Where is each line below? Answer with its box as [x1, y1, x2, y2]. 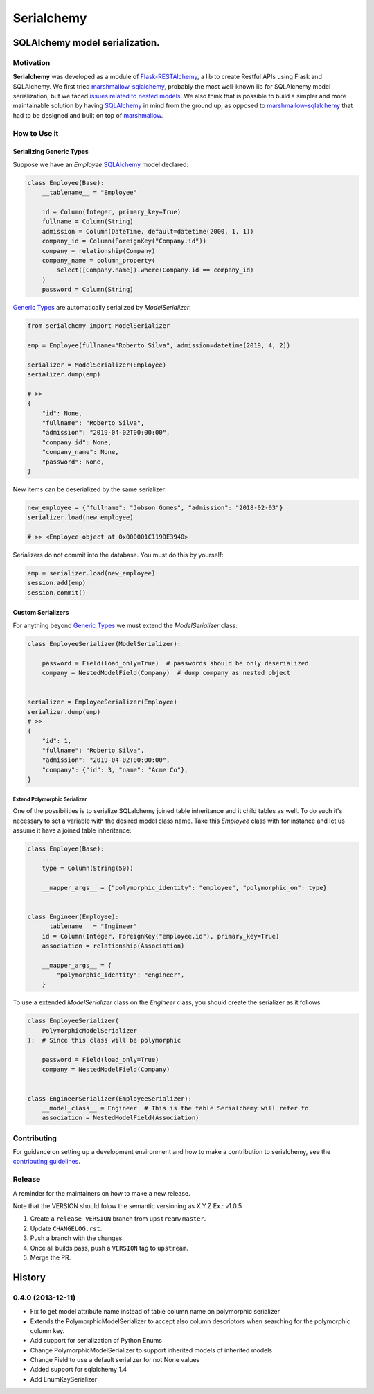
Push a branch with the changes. [30, 1234, 124, 1242]
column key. [30, 1326, 65, 1334]
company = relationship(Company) [42, 247, 156, 254]
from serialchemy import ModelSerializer [27, 322, 170, 330]
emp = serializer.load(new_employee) [27, 569, 156, 577]
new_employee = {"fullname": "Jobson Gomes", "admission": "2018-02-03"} [27, 503, 283, 512]
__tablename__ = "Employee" [42, 189, 138, 197]
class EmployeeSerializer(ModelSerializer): [27, 640, 181, 647]
